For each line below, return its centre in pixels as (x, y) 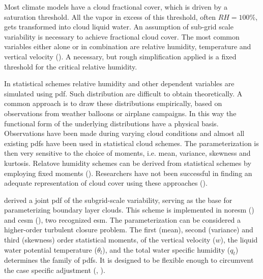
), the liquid (239, 240)
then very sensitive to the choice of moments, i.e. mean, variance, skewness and (127, 153)
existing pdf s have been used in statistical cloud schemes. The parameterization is (131, 143)
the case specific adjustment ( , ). (55, 270)
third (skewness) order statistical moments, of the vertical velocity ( (110, 240)
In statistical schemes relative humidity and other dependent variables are (119, 83)
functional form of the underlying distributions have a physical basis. (111, 123)
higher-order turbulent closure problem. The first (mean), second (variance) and (129, 230)
